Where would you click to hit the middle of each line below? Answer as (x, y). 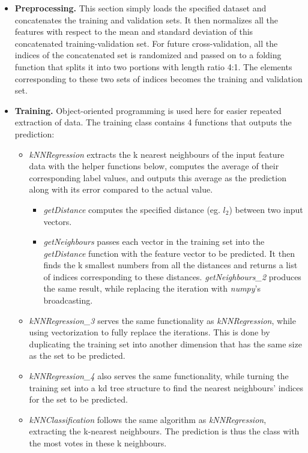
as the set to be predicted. (77, 355)
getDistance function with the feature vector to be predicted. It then (169, 253)
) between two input (266, 209)
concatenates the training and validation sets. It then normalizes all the (146, 19)
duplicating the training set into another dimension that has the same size (165, 343)
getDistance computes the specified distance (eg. (132, 209)
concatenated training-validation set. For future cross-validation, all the (146, 43)
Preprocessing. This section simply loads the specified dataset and (140, 8)
